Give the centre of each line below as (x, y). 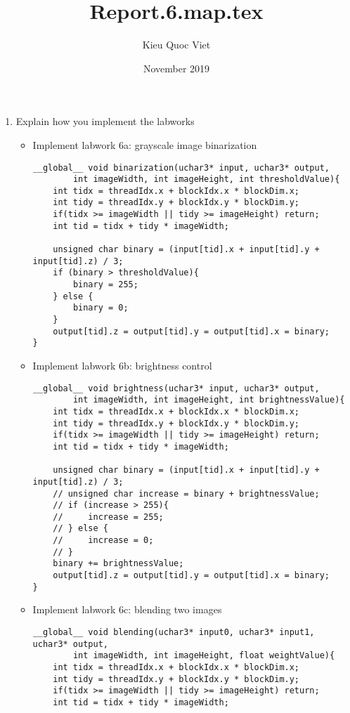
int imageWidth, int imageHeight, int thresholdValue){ (206, 179)
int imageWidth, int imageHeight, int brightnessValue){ (209, 400)
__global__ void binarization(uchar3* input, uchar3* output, (181, 168)
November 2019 (176, 68)
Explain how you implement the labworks (105, 121)
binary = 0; (101, 308)
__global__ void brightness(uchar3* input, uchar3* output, (176, 388)
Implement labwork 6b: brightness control (122, 365)
